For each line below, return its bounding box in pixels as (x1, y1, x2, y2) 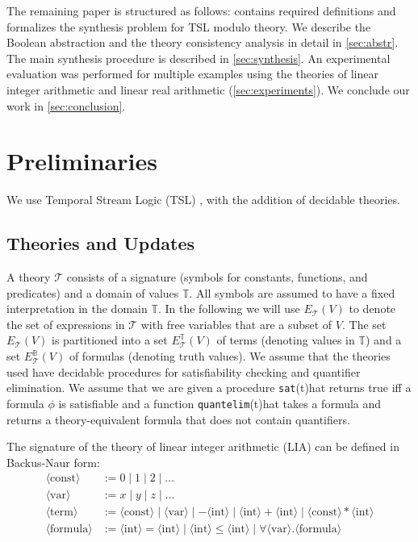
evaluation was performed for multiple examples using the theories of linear (6, 65, 378, 82)
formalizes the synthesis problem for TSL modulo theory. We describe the (6, 18, 371, 35)
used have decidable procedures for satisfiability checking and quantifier (6, 363, 361, 380)
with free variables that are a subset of (140, 315, 332, 332)
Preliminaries (6, 144, 157, 177)
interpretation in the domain (6, 300, 148, 317)
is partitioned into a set (52, 331, 168, 348)
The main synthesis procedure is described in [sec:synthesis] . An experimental (6, 49, 391, 66)
